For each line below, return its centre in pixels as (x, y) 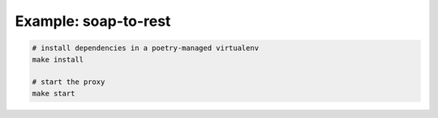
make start (54, 93)
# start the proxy (69, 82)
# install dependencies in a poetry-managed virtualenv (146, 48)
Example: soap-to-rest (93, 21)
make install (58, 59)
